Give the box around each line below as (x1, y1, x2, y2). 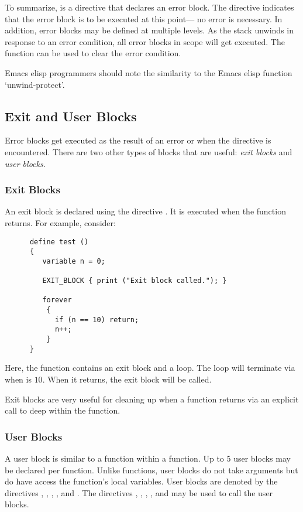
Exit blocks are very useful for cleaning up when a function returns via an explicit (5, 392, 299, 405)
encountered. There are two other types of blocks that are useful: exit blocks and (5, 145, 292, 158)
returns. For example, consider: (5, 216, 116, 228)
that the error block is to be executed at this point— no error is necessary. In (5, 12, 283, 25)
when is (5, 373, 32, 385)
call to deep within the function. (5, 404, 120, 417)
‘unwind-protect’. (5, 78, 65, 90)
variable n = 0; (42, 257, 105, 265)
